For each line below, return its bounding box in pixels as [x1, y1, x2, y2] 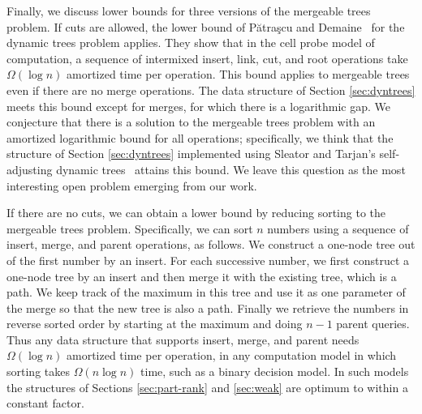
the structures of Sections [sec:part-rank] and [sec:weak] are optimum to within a [6, 378, 408, 395]
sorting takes [6, 363, 70, 380]
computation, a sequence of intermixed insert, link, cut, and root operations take [6, 49, 408, 66]
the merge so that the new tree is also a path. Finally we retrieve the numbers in [6, 299, 409, 316]
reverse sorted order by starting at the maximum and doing [6, 315, 303, 332]
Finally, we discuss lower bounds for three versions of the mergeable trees [6, 2, 371, 19]
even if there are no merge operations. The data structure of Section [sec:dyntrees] [6, 81, 416, 98]
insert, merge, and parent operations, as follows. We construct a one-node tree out [6, 236, 416, 253]
